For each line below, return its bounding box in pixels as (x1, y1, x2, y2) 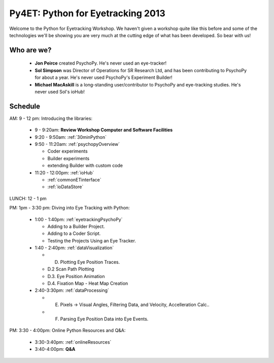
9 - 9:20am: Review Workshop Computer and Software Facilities (35, 127, 173, 133)
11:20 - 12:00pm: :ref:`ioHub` (35, 169, 94, 175)
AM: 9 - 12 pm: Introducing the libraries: (9, 115, 93, 122)
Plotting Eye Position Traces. (60, 259, 120, 265)
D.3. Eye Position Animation (47, 273, 105, 279)
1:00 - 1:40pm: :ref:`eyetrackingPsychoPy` (35, 216, 123, 222)
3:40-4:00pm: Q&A (35, 346, 76, 352)
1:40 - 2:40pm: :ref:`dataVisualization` (35, 245, 114, 251)
